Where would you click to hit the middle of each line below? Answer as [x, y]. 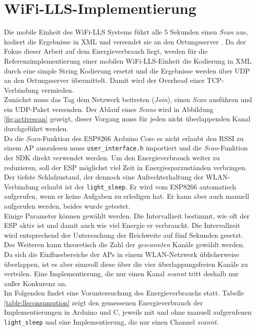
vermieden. [57, 90]
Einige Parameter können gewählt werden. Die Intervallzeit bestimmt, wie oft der [127, 215]
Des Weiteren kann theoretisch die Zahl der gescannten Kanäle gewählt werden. [124, 244]
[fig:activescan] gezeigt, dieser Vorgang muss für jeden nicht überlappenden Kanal [127, 119]
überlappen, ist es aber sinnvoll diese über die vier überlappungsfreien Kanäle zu [126, 264]
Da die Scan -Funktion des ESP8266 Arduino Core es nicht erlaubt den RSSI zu [124, 138]
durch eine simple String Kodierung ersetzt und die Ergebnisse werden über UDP [127, 70]
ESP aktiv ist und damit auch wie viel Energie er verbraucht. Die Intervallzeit [122, 225]
